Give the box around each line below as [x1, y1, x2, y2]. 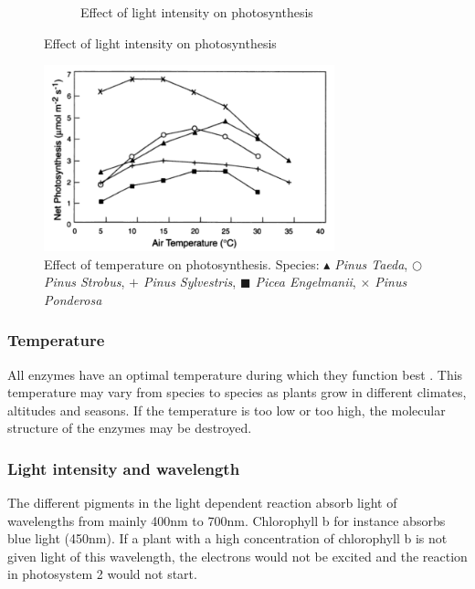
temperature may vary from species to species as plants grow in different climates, [7, 383, 467, 402]
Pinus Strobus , [44, 272, 125, 291]
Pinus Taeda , [334, 254, 408, 273]
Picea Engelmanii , [255, 272, 356, 291]
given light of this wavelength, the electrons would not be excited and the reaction [7, 546, 468, 565]
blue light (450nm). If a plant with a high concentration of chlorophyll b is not [7, 529, 448, 548]
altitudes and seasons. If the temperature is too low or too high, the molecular [7, 400, 446, 419]
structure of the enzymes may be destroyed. [7, 418, 252, 437]
